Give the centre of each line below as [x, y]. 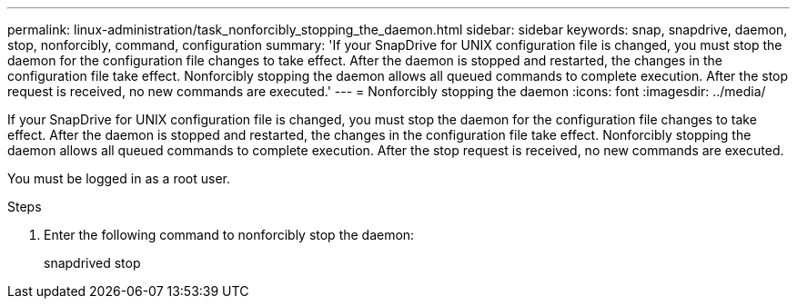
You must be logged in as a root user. [119, 178]
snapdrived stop [92, 263]
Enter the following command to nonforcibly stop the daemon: [229, 235]
